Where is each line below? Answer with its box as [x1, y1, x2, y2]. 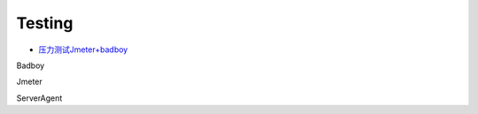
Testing [16, 13, 73, 33]
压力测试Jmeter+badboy [38, 44, 128, 55]
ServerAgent [16, 93, 63, 103]
